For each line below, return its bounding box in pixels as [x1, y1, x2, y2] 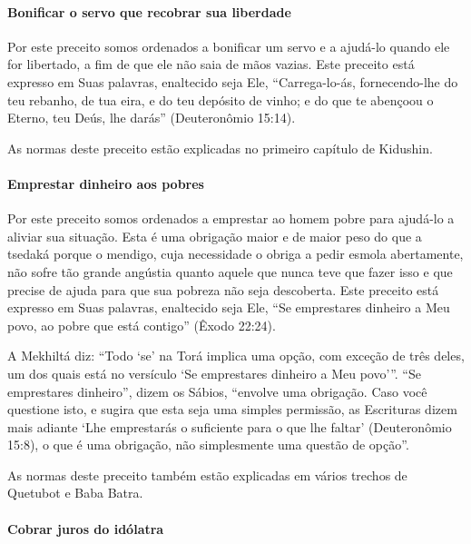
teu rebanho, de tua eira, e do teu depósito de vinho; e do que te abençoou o [7, 90, 434, 109]
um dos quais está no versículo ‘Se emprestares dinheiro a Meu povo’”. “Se [7, 363, 421, 382]
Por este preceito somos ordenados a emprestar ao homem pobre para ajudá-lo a [7, 209, 455, 228]
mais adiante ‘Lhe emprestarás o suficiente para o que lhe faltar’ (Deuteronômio [7, 417, 452, 436]
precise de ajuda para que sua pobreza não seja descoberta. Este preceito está [7, 280, 439, 299]
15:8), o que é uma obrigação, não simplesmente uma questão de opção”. [7, 435, 409, 454]
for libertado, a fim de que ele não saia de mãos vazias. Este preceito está [7, 54, 415, 74]
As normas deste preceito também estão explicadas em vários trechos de [7, 465, 407, 484]
